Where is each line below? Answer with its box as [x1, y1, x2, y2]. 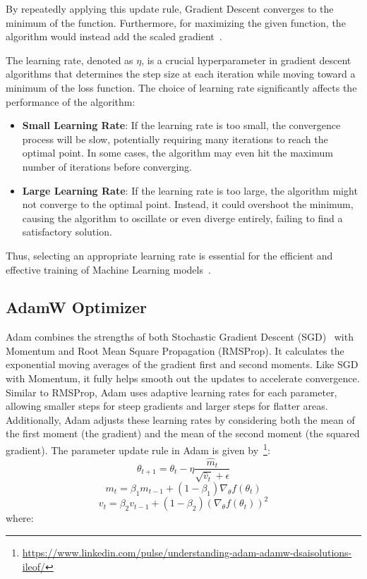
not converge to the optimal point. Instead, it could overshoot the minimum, [22, 197, 354, 212]
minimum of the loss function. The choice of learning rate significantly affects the [6, 80, 357, 95]
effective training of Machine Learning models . [6, 262, 211, 276]
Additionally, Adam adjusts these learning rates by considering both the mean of [6, 412, 355, 427]
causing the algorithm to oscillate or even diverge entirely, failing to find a [22, 210, 343, 225]
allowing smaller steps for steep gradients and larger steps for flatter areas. [6, 398, 328, 413]
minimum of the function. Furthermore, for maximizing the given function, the [6, 15, 346, 30]
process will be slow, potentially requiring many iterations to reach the [22, 131, 328, 146]
